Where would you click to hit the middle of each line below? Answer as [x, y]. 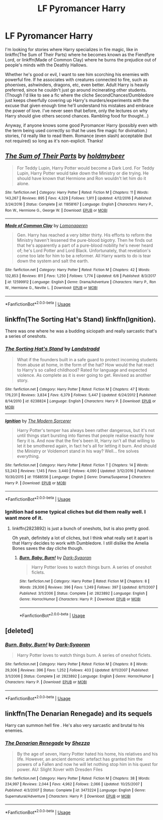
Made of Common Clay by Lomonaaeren [47, 226]
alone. [23, 183]
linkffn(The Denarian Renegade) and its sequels [79, 713]
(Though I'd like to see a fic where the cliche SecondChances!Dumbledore [79, 95]
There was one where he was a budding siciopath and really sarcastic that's [81, 331]
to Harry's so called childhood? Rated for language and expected [82, 370]
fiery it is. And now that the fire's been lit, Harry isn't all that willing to [86, 440]
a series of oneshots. [26, 336]
